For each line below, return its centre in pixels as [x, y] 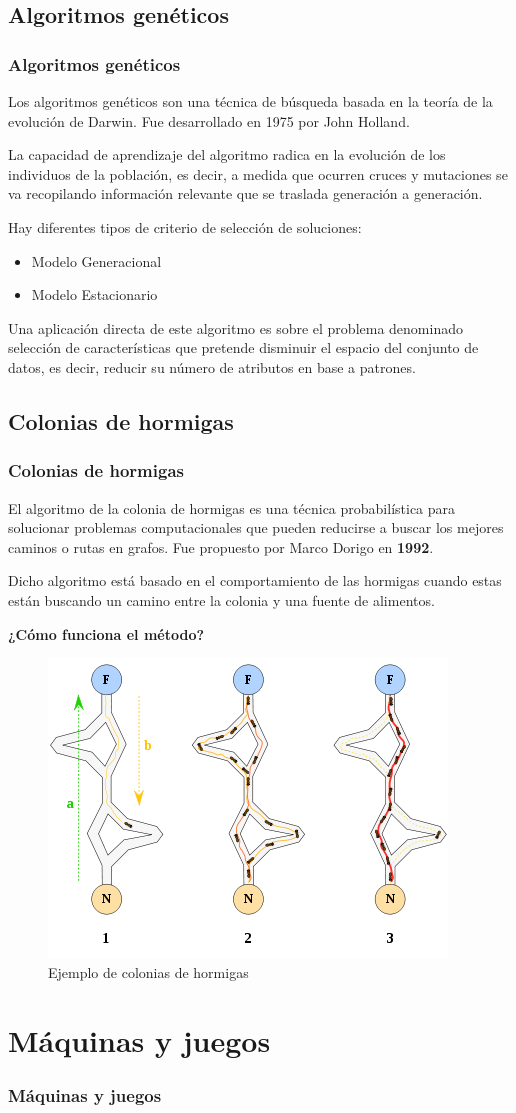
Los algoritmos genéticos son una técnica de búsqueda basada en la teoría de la [250, 101]
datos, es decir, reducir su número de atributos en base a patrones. [212, 366]
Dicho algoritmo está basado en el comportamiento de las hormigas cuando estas [255, 580]
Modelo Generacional [96, 260]
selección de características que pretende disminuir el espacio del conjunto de [243, 347]
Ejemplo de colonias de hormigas [148, 971]
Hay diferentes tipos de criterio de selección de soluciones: [185, 226]
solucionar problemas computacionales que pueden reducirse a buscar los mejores [256, 527]
